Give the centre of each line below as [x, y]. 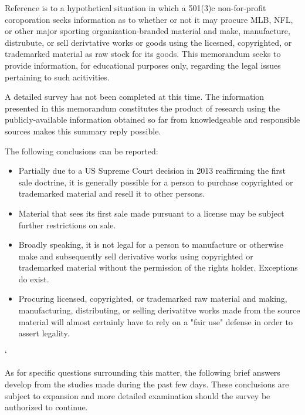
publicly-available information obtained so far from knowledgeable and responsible [152, 119]
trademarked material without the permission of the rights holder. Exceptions [158, 267]
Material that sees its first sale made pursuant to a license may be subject [151, 213]
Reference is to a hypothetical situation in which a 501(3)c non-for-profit [135, 8]
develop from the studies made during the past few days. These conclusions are [147, 384]
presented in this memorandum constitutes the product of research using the [142, 108]
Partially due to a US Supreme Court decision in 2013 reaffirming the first [152, 171]
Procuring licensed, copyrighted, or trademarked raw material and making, [153, 298]
